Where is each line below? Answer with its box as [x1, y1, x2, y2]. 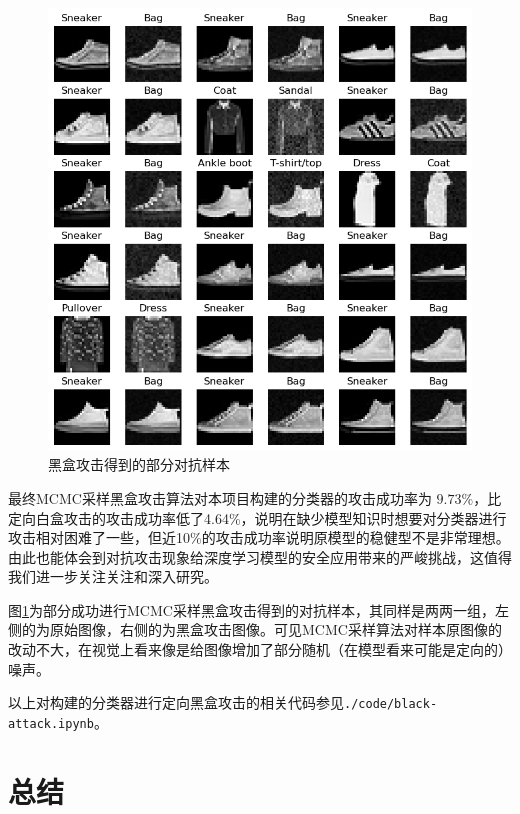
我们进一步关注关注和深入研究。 [8, 566, 218, 587]
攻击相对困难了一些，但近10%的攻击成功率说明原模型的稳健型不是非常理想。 [8, 527, 510, 548]
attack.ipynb [8, 716, 94, 731]
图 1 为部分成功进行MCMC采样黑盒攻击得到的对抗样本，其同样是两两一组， [8, 599, 495, 620]
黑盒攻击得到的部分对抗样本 [48, 454, 230, 475]
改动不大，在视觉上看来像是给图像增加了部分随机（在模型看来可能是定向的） [8, 639, 512, 660]
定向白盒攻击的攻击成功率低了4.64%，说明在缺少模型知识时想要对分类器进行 [8, 507, 507, 528]
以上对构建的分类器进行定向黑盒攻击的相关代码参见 [8, 692, 344, 713]
